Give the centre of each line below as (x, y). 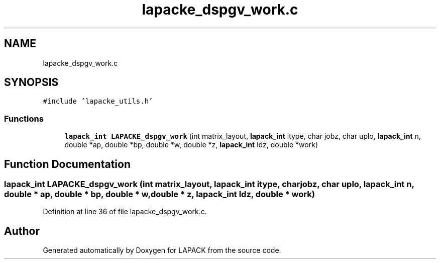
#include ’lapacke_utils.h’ (98, 101)
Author (22, 231)
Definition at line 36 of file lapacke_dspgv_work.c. (125, 212)
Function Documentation (67, 164)
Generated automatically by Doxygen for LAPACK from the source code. (162, 250)
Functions (24, 118)
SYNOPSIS (31, 82)
